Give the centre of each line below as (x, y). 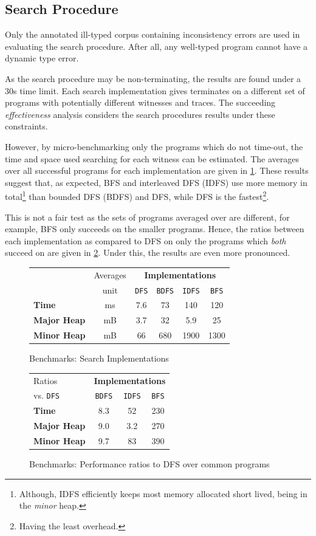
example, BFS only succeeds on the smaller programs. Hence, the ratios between (155, 229)
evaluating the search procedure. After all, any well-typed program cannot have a (156, 46)
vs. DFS (46, 395)
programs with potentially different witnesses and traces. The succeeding (140, 102)
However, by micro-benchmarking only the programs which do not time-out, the (154, 146)
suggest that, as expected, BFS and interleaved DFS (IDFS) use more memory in (156, 182)
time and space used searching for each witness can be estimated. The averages (152, 158)
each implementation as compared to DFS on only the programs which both (146, 240)
